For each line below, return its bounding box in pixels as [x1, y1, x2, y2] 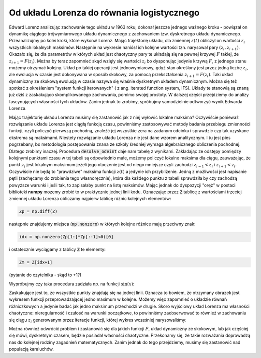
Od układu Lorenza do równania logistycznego [9, 7, 200, 18]
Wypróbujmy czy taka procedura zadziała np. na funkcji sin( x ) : [9, 281, 135, 287]
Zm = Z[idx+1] [19, 260, 53, 265]
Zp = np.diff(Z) [19, 209, 58, 214]
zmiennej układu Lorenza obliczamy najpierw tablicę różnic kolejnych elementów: [9, 196, 171, 202]
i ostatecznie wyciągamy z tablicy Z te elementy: [9, 247, 106, 252]
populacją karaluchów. [9, 346, 54, 352]
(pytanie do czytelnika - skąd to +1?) [9, 272, 82, 278]
